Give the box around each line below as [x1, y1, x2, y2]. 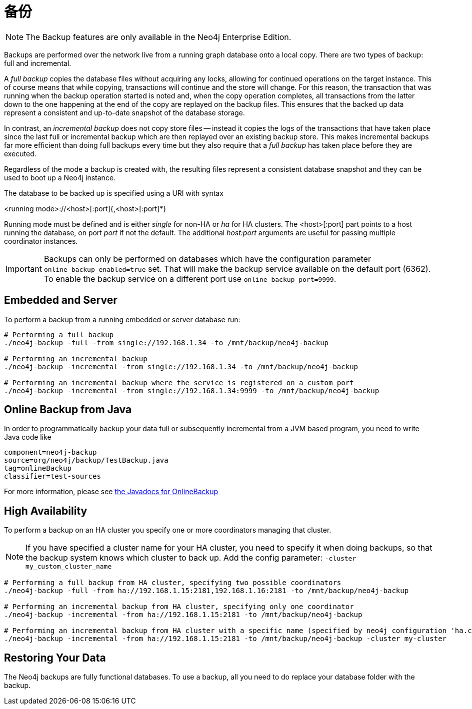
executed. [4, 149, 36, 158]
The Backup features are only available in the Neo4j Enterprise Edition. [25, 31, 291, 42]
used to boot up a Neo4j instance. [4, 173, 116, 182]
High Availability [4, 504, 87, 517]
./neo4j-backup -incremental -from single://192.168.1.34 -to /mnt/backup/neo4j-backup [4, 362, 358, 371]
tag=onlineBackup [4, 464, 71, 473]
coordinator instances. [4, 236, 78, 245]
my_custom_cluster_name [25, 563, 112, 571]
